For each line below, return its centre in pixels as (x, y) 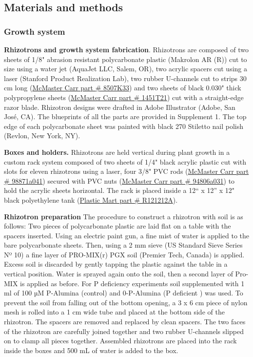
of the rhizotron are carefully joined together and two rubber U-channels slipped (124, 331)
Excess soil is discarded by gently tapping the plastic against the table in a (116, 264)
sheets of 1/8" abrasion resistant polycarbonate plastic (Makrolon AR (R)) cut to (126, 59)
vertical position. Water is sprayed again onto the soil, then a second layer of (118, 274)
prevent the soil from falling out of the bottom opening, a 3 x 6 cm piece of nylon (126, 302)
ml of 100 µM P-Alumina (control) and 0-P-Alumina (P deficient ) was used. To (124, 293)
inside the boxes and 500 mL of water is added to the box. (91, 350)
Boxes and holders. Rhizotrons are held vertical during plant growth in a (117, 152)
